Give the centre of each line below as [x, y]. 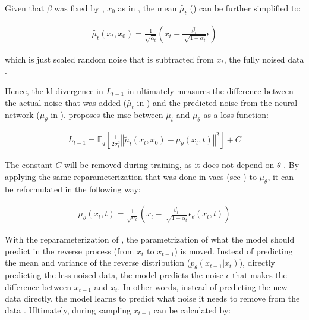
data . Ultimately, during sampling [68, 310]
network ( [22, 115]
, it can [280, 176]
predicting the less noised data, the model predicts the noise [114, 275]
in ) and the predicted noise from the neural [217, 102]
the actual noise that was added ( [66, 102]
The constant [29, 165]
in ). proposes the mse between [107, 115]
